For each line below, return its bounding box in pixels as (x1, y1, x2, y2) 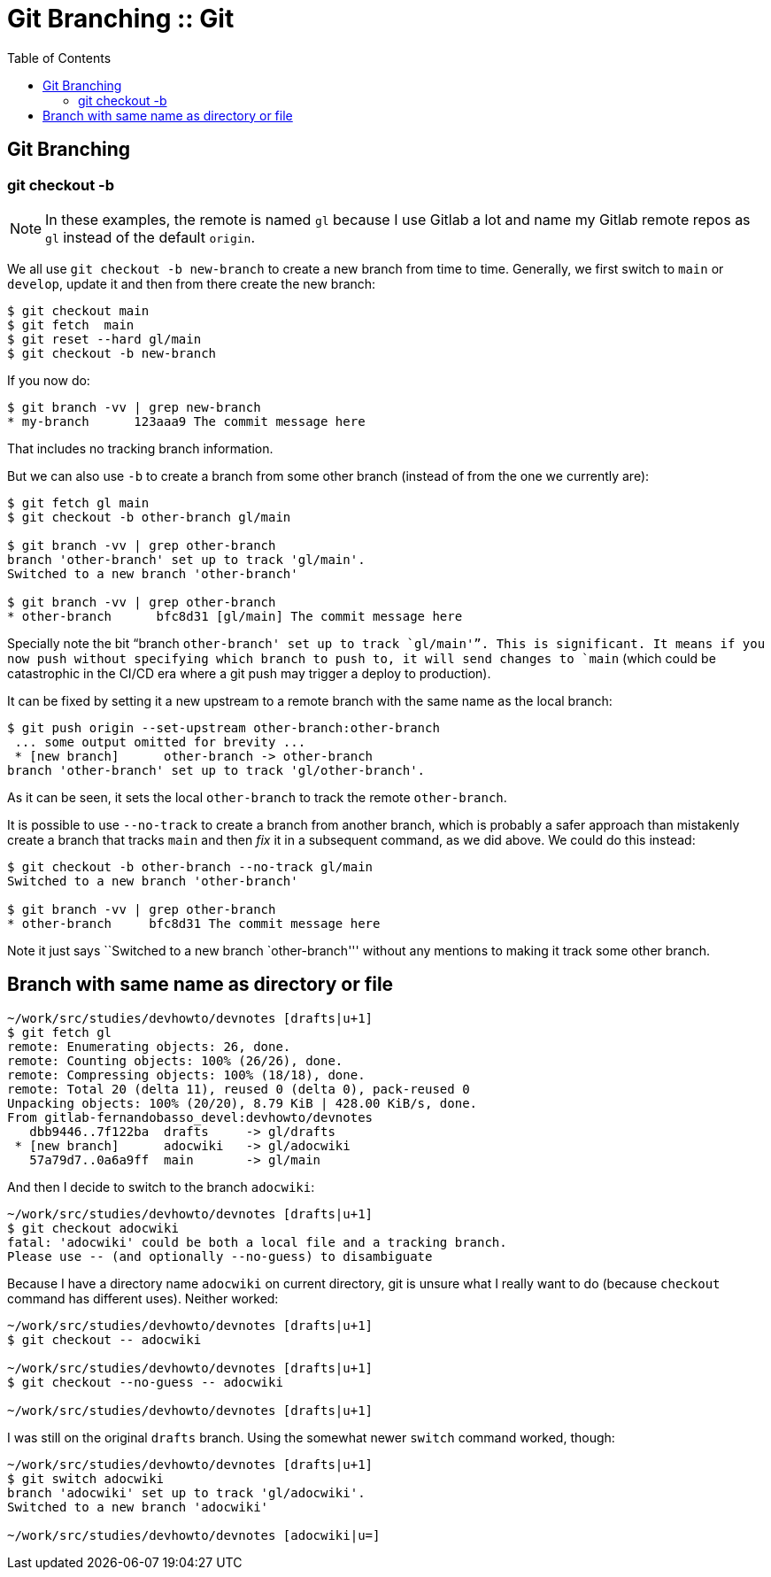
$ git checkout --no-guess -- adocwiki (7, 1374, 283, 1389)
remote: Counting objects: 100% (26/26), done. (7, 1053, 343, 1068)
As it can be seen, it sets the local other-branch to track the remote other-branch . (7, 789, 507, 805)
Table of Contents (7, 50, 112, 66)
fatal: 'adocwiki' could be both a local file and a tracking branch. (7, 1234, 507, 1249)
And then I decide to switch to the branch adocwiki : (7, 1179, 315, 1194)
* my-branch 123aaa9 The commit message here (7, 414, 366, 429)
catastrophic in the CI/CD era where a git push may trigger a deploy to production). (7, 665, 491, 681)
